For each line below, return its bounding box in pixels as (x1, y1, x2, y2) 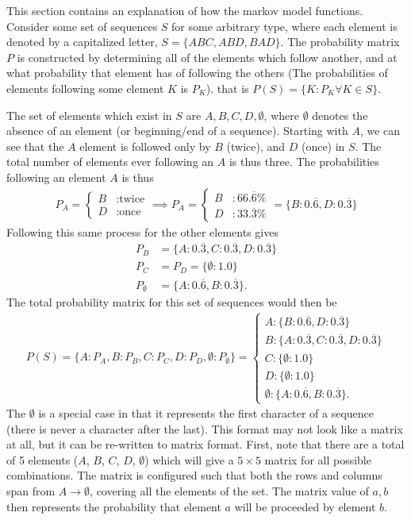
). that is (205, 79, 249, 96)
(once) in (301, 137, 345, 154)
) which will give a (144, 451, 234, 468)
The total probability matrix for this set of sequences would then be (6, 294, 337, 310)
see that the (6, 137, 64, 154)
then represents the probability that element (6, 498, 221, 514)
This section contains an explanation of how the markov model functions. (6, 2, 363, 18)
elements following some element (6, 79, 164, 96)
